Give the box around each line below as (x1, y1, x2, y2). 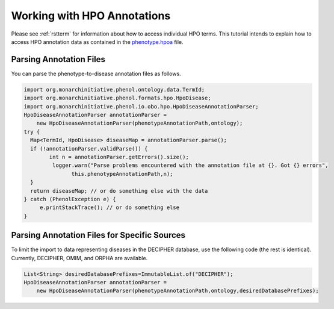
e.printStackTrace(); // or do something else (39, 204, 180, 211)
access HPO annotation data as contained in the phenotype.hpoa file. (11, 38, 184, 45)
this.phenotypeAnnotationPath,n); (71, 170, 173, 177)
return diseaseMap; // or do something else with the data (30, 187, 208, 194)
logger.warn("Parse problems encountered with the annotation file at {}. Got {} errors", (52, 162, 329, 169)
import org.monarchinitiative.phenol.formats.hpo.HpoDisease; (23, 95, 211, 102)
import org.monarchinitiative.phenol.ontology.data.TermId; (23, 86, 205, 93)
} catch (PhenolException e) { (23, 196, 117, 202)
